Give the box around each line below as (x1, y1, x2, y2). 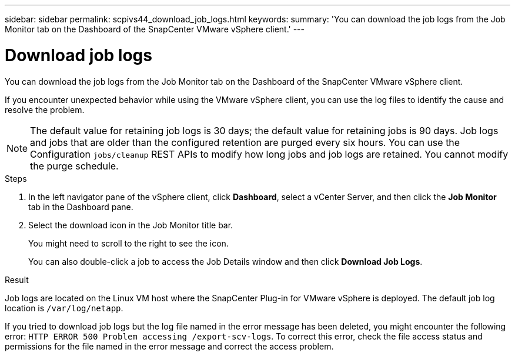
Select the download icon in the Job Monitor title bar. (28, 219, 233, 230)
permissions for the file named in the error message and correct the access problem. (5, 341, 334, 351)
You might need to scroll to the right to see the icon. (28, 238, 229, 248)
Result (5, 274, 29, 285)
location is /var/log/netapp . (5, 302, 123, 313)
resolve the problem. (5, 104, 85, 115)
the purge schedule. (30, 159, 119, 172)
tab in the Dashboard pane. (28, 201, 133, 212)
